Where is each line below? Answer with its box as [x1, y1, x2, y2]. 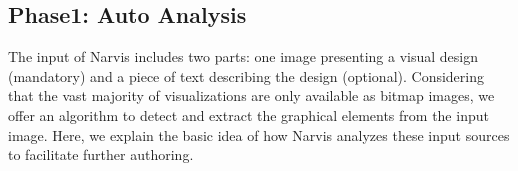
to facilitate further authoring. [8, 144, 194, 165]
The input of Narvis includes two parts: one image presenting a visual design [8, 46, 478, 67]
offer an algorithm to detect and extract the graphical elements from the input [8, 104, 489, 125]
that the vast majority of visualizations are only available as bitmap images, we [8, 85, 495, 106]
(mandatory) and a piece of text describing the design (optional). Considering [8, 65, 484, 86]
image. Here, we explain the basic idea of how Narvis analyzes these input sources [8, 124, 510, 145]
